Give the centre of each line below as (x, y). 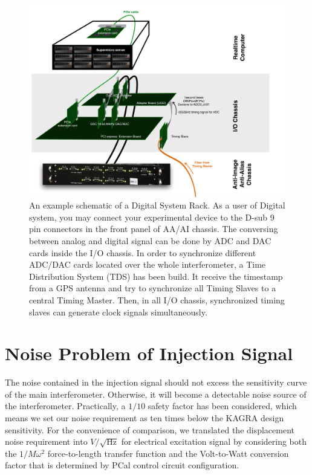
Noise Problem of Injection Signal (149, 353)
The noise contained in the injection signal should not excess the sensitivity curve (156, 382)
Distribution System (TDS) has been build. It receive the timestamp (156, 276)
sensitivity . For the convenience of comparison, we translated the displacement (150, 429)
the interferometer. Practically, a (65, 406)
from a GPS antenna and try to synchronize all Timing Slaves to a (153, 288)
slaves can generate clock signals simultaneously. (118, 312)
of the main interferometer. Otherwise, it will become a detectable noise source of (156, 394)
